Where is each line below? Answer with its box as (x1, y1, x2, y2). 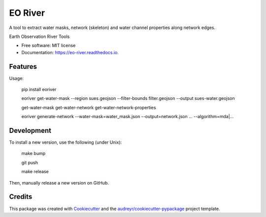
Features (9, 62, 37, 71)
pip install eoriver (21, 87, 57, 93)
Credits (9, 192, 33, 201)
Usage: (9, 75, 24, 81)
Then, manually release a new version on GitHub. (9, 180, 109, 186)
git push (21, 159, 38, 165)
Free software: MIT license (21, 42, 76, 49)
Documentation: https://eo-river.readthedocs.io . (21, 49, 119, 55)
